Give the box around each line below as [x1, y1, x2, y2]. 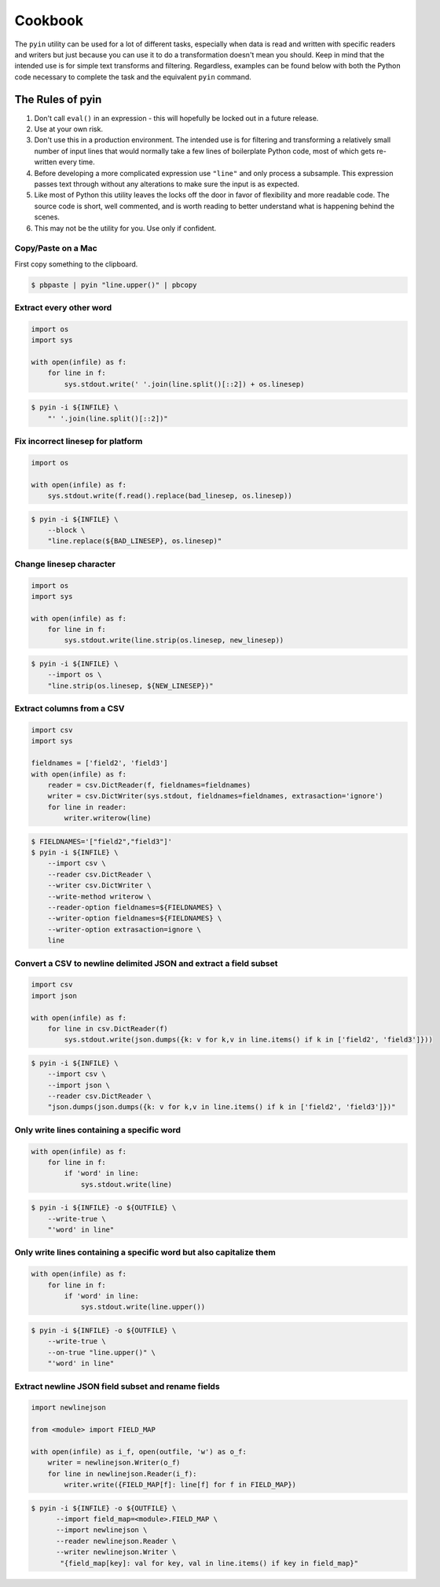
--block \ [47, 526, 86, 535]
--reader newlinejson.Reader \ [56, 1537, 177, 1545]
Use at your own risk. [34, 124, 104, 134]
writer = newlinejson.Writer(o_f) [47, 1458, 181, 1468]
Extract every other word [14, 303, 112, 314]
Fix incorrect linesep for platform [14, 436, 143, 447]
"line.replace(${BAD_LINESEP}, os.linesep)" [47, 537, 222, 546]
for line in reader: [47, 803, 127, 811]
